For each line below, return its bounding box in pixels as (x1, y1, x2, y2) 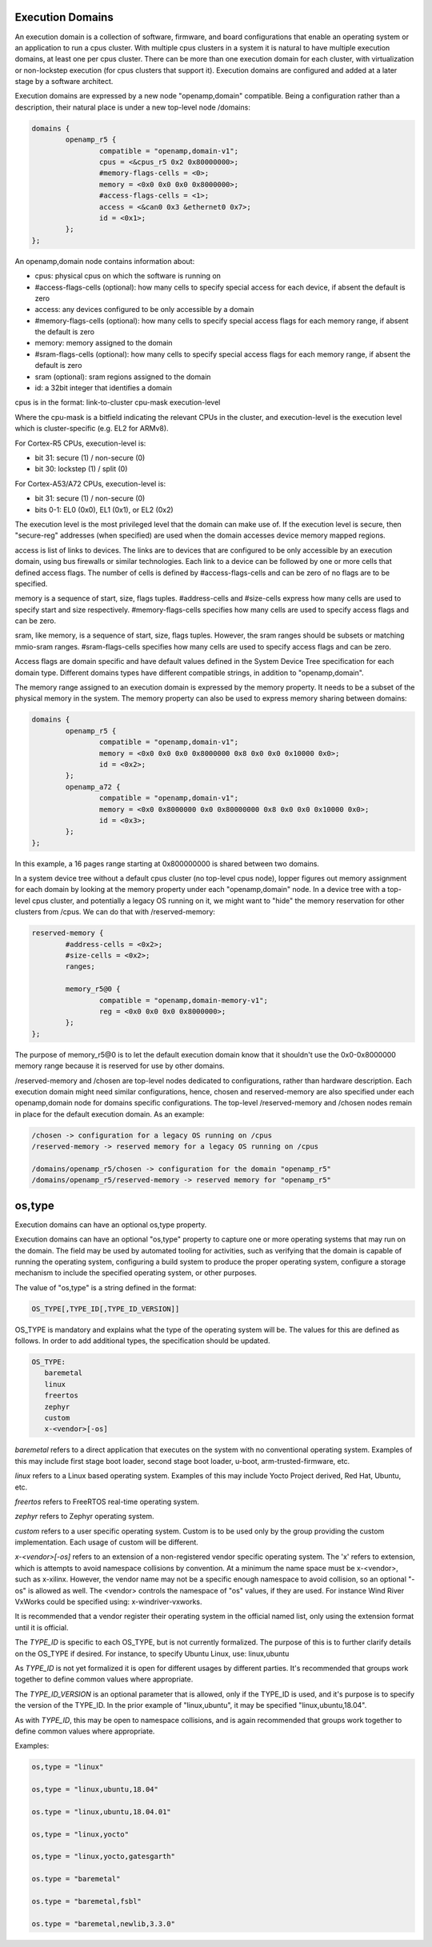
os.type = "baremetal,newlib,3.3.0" (31, 1919, 176, 1928)
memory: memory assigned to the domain (34, 338, 173, 348)
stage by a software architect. (14, 77, 114, 86)
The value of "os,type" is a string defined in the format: (14, 1282, 197, 1292)
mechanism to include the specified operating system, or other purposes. (14, 1268, 258, 1277)
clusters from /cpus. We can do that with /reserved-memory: (14, 907, 216, 917)
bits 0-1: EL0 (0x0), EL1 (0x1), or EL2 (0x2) (34, 505, 174, 514)
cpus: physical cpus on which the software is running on (34, 271, 222, 281)
